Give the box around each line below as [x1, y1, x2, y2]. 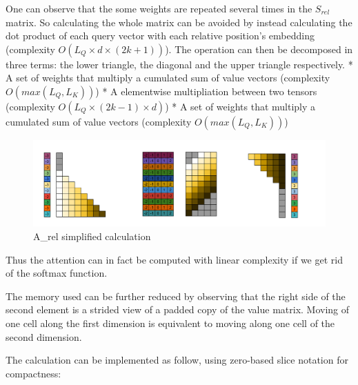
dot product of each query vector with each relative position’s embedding [6, 28, 315, 43]
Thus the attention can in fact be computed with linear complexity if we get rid [6, 252, 343, 266]
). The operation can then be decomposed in [165, 41, 353, 56]
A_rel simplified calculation [33, 229, 151, 244]
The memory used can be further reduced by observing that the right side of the [6, 288, 346, 303]
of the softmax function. [6, 266, 108, 280]
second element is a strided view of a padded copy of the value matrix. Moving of [6, 302, 350, 317]
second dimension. [6, 329, 82, 344]
